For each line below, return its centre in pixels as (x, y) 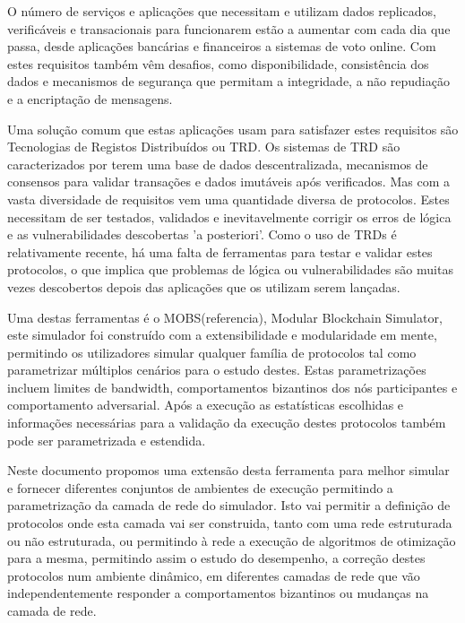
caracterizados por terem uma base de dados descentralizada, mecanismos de (218, 164)
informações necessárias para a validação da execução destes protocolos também (227, 423)
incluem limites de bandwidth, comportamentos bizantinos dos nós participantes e (232, 387)
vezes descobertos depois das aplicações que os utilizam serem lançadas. (204, 286)
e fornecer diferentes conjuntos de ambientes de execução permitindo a (200, 487)
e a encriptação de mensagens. (90, 98)
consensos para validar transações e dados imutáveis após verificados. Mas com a (228, 182)
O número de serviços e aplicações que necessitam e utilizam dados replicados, (222, 11)
